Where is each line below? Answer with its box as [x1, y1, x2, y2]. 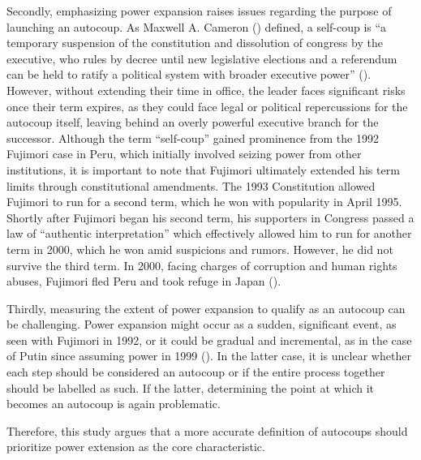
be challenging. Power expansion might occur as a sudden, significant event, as [6, 316, 397, 333]
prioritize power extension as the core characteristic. [6, 438, 265, 455]
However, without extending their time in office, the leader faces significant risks [6, 81, 406, 98]
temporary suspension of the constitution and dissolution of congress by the [6, 34, 383, 51]
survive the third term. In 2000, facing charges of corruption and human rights [6, 256, 397, 273]
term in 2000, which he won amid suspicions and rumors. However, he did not [6, 240, 393, 257]
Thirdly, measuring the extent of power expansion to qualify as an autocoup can [6, 299, 406, 316]
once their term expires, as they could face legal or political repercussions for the [6, 97, 408, 114]
